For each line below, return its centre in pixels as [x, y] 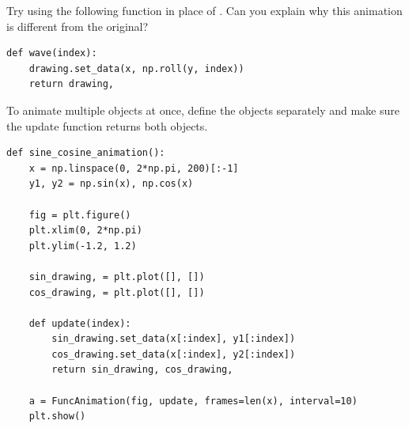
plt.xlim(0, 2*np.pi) [85, 231]
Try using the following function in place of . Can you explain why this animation [204, 10]
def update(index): [80, 323]
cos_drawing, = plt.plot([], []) [117, 292]
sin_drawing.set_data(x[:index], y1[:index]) [174, 339]
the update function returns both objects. [107, 125]
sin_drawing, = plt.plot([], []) [117, 276]
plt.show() [57, 417]
